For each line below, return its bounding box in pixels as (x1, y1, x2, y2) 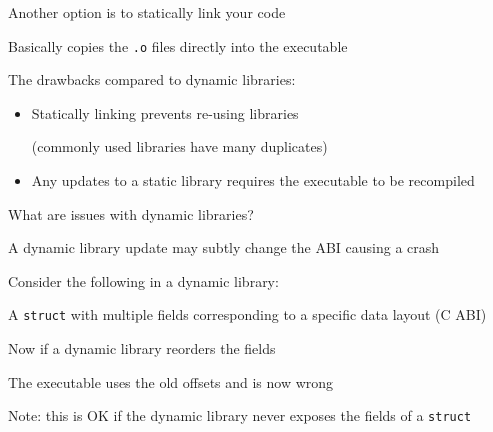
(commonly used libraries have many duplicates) (31, 136, 328, 157)
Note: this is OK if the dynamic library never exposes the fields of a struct (8, 405, 472, 426)
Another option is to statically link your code (8, 2, 286, 22)
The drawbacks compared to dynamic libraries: (8, 69, 296, 90)
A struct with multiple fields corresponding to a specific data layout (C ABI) (8, 304, 487, 325)
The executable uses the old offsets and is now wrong (8, 371, 334, 392)
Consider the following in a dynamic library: (8, 270, 279, 291)
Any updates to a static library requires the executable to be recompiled (31, 170, 475, 191)
